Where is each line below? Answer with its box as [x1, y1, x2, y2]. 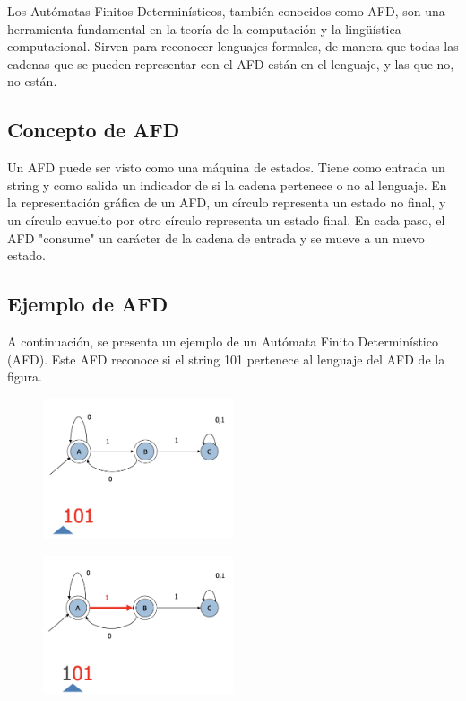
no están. [7, 72, 57, 91]
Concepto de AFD [7, 116, 180, 144]
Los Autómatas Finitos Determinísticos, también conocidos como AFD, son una [7, 2, 445, 20]
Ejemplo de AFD [7, 290, 168, 318]
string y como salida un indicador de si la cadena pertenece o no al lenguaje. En [7, 175, 447, 194]
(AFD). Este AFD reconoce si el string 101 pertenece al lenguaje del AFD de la [7, 349, 445, 368]
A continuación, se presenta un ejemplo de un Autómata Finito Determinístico [7, 331, 438, 350]
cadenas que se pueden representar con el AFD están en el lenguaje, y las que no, [7, 54, 454, 73]
